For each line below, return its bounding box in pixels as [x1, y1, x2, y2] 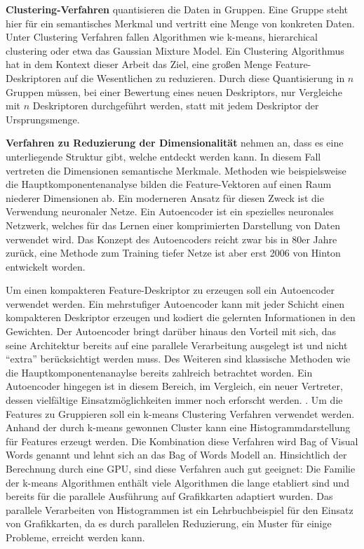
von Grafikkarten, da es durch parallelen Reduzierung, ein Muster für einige [6, 516, 332, 531]
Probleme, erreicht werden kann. [6, 529, 145, 544]
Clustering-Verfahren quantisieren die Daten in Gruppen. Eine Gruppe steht [6, 2, 349, 16]
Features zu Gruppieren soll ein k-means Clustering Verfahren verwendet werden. [6, 406, 355, 421]
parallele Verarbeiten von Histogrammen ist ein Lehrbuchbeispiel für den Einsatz [6, 502, 353, 517]
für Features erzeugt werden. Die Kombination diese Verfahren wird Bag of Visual [6, 433, 358, 448]
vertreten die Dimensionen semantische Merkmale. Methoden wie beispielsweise [6, 163, 346, 177]
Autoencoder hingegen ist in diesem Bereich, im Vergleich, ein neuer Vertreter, [6, 379, 343, 393]
